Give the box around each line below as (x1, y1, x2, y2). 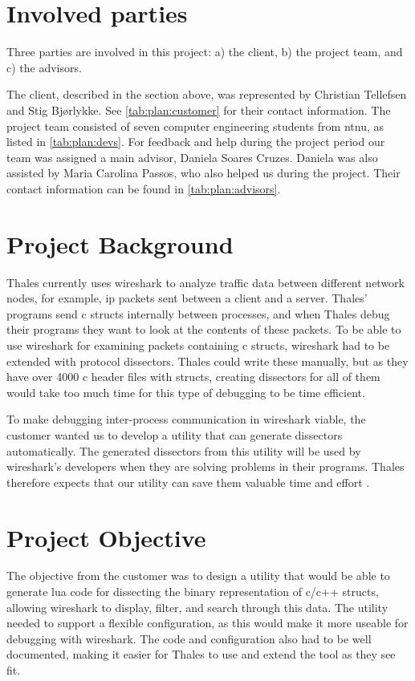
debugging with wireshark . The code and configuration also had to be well (6, 630, 372, 647)
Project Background (6, 227, 234, 260)
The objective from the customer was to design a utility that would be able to (6, 567, 390, 584)
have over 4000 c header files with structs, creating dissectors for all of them (6, 368, 380, 385)
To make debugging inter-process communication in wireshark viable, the (6, 411, 366, 428)
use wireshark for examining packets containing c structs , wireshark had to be (6, 336, 390, 353)
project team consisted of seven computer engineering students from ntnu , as (6, 117, 384, 134)
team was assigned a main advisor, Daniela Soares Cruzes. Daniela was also (6, 148, 378, 165)
